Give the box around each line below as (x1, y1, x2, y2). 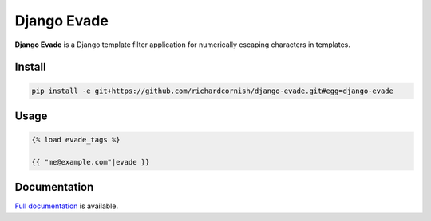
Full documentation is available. (14, 201, 119, 211)
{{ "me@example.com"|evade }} (31, 157, 150, 166)
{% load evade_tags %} (31, 135, 121, 145)
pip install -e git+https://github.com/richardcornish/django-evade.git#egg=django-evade (31, 86, 394, 95)
